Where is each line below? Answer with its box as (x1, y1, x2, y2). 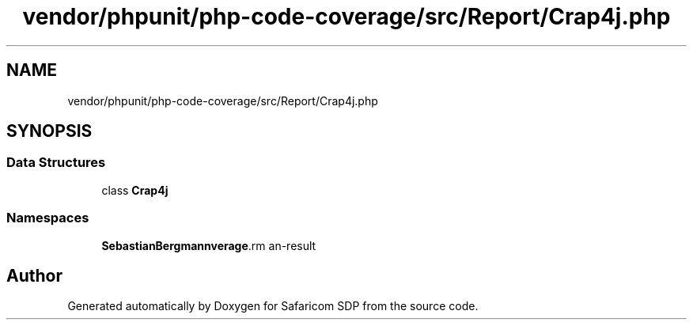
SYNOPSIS (6, 121, 93, 142)
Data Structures (6, 154, 106, 171)
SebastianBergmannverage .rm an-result (101, 238, 316, 252)
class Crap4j (101, 183, 169, 197)
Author (6, 265, 62, 286)
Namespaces (6, 210, 89, 226)
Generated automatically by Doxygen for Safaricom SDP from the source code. (67, 299, 479, 313)
